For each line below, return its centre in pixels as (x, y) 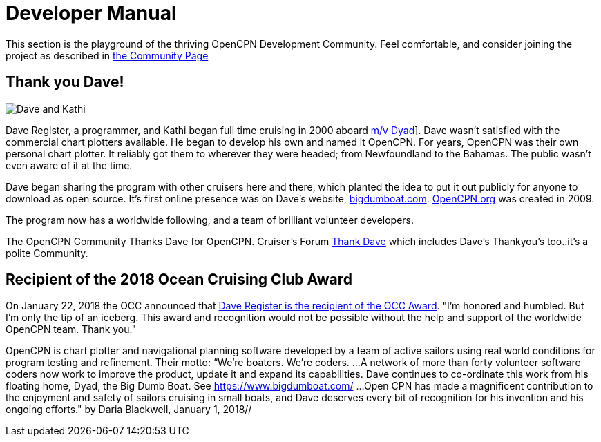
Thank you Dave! (65, 82)
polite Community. (47, 253)
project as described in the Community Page (107, 55)
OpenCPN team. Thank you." (71, 329)
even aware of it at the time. (69, 165)
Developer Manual (91, 13)
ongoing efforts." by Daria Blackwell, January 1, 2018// (129, 410)
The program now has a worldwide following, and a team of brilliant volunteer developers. (210, 220)
